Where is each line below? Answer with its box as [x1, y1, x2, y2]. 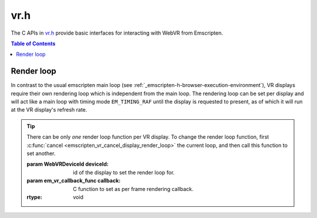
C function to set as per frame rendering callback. [73, 185, 194, 192]
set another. [26, 150, 56, 157]
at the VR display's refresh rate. [11, 106, 87, 113]
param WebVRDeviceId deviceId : [26, 160, 109, 167]
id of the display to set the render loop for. [73, 169, 175, 176]
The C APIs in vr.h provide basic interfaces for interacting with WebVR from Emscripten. [11, 29, 223, 36]
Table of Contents [11, 40, 56, 47]
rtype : [26, 193, 42, 200]
